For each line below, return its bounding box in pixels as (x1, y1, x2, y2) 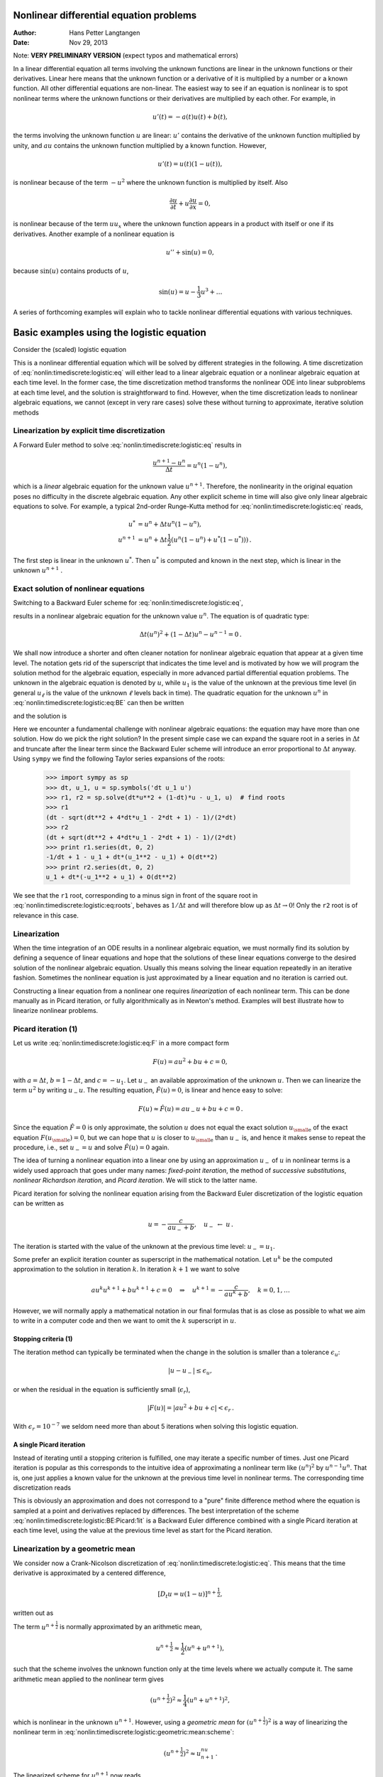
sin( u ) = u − (158, 288, 196, 296)
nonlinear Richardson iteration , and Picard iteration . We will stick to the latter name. (13, 1176, 258, 1185)
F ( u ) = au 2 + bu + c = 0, (152, 1056, 228, 1065)
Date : (13, 38, 30, 46)
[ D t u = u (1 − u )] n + (157, 1589, 216, 1600)
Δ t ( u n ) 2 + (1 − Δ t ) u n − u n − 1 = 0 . (139, 629, 242, 638)
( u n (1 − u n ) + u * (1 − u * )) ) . (171, 534, 252, 544)
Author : (13, 28, 37, 37)
